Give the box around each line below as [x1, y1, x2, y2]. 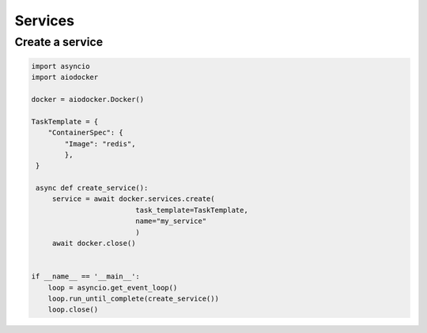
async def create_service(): [36, 184, 149, 193]
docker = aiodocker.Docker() [31, 95, 145, 104]
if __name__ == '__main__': [31, 272, 140, 281]
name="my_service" [135, 217, 207, 225]
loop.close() [47, 305, 99, 314]
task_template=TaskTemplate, [135, 206, 248, 214]
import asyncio [31, 62, 90, 70]
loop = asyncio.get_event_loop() [47, 283, 178, 292]
